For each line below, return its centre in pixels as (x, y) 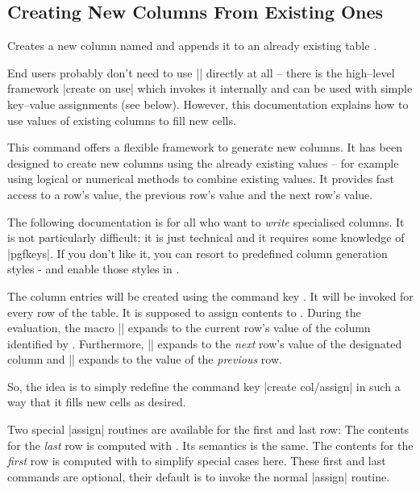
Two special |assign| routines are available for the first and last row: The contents (208, 429)
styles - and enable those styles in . (94, 269)
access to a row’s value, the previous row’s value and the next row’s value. (190, 194)
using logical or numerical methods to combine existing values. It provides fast (201, 179)
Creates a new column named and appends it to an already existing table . (192, 46)
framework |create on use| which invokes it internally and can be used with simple (210, 88)
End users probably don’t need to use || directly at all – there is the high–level (201, 72)
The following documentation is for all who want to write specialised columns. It (206, 221)
